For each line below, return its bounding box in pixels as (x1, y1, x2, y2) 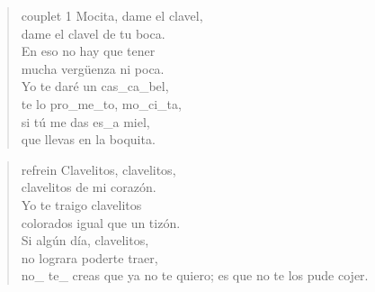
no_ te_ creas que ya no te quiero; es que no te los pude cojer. (21, 266, 369, 285)
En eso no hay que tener (21, 41, 156, 60)
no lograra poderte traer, (21, 248, 158, 267)
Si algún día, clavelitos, (21, 231, 149, 250)
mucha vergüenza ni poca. (21, 59, 165, 78)
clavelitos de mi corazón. (21, 178, 156, 196)
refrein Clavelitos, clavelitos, (21, 160, 176, 178)
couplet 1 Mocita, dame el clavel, (21, 6, 203, 24)
